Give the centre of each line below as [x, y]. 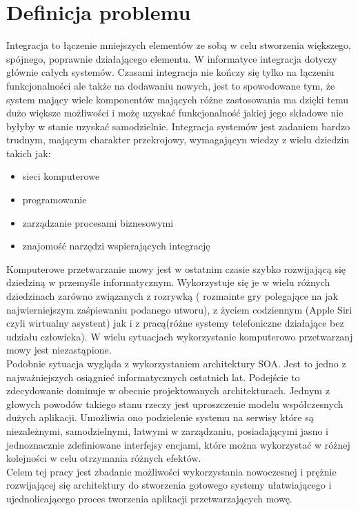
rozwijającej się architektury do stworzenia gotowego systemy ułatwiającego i [169, 485]
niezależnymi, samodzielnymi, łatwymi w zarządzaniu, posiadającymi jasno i [167, 430]
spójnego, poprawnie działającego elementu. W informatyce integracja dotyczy [172, 58]
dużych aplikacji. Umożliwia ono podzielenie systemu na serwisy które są [160, 417]
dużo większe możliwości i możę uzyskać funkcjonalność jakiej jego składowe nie [175, 113]
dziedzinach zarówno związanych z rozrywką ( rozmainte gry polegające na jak [172, 296]
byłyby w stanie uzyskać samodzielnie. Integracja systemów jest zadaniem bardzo [178, 126]
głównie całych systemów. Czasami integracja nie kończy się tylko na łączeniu [170, 72]
